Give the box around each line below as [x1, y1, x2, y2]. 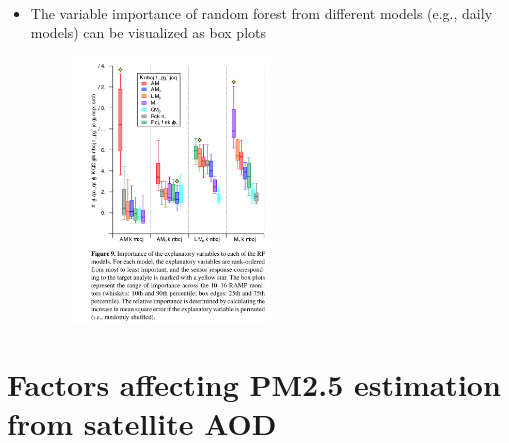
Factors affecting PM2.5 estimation [7, 364, 501, 405]
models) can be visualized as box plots [30, 22, 266, 43]
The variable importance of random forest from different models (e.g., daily [30, 2, 493, 23]
